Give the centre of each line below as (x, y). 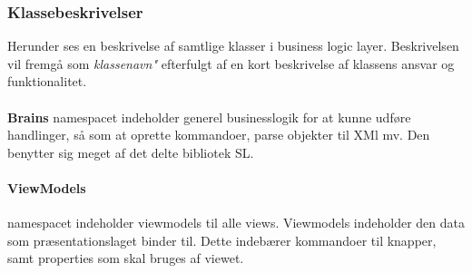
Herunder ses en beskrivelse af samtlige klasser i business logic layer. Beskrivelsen (233, 46)
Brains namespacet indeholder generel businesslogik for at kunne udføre (209, 117)
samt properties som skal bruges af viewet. (126, 258)
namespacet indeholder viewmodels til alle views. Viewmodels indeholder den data (236, 223)
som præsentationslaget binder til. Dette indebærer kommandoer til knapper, (222, 240)
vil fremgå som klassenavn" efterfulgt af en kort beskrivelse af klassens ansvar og (231, 63)
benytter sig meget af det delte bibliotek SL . (131, 152)
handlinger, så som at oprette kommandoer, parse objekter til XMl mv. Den (219, 135)
